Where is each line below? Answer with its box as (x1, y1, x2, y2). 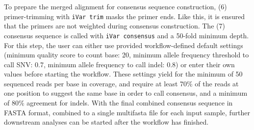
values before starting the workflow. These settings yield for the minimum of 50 (4, 69, 243, 79)
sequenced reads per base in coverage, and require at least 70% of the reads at (4, 78, 239, 88)
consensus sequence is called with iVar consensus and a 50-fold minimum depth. (4, 30, 249, 40)
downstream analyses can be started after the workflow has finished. (4, 117, 209, 127)
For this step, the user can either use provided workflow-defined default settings (4, 40, 243, 50)
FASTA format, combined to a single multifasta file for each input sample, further (4, 107, 250, 117)
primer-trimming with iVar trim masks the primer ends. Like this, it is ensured (4, 11, 245, 21)
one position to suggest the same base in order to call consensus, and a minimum (4, 88, 248, 98)
